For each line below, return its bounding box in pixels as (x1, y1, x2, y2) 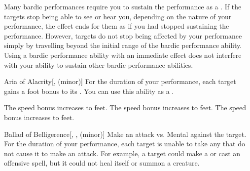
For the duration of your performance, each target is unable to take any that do (4, 138, 245, 149)
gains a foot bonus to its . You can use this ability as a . (4, 85, 174, 96)
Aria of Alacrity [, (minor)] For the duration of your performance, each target (4, 76, 236, 86)
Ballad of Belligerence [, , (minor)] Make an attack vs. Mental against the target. (4, 128, 247, 139)
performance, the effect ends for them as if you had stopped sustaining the (4, 21, 229, 31)
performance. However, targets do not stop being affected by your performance (4, 30, 242, 41)
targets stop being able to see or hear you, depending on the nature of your (4, 11, 232, 21)
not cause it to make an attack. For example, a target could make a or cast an (4, 148, 241, 158)
